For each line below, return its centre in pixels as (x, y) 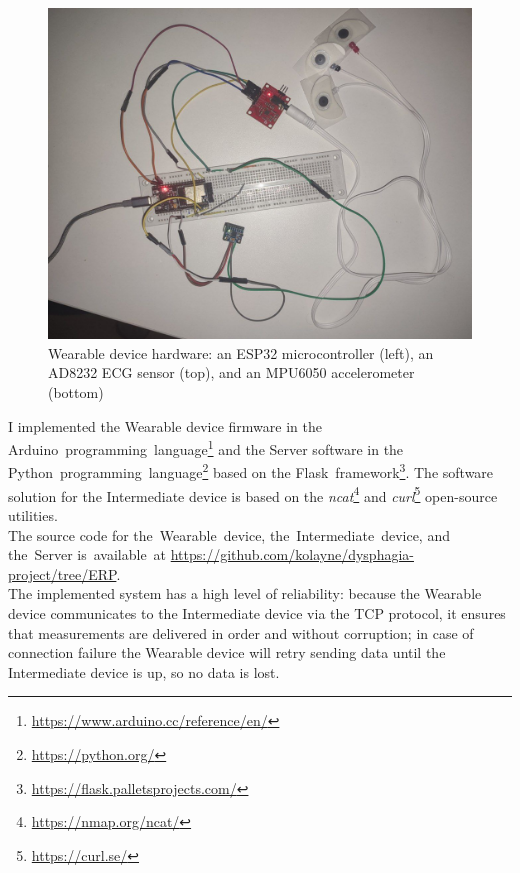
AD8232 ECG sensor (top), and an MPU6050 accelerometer (231, 372)
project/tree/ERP (62, 573)
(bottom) (76, 392)
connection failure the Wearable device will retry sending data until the (227, 652)
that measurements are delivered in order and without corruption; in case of (241, 632)
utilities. (33, 514)
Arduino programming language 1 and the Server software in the (206, 447)
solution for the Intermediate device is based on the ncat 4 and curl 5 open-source (253, 494)
